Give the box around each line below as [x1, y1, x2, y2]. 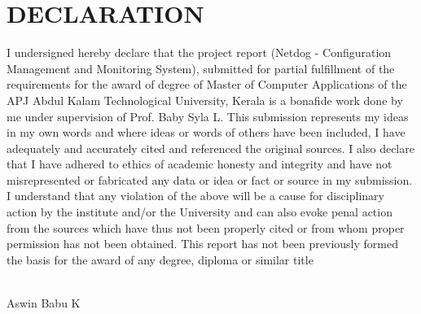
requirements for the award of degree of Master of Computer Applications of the [7, 76, 407, 93]
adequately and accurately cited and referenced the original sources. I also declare [7, 139, 414, 156]
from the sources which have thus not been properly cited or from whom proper [7, 219, 405, 236]
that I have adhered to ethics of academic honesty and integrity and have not [7, 155, 392, 172]
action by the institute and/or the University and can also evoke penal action [7, 203, 392, 220]
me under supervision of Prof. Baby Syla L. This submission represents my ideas [7, 107, 409, 124]
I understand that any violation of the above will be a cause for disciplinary [7, 187, 384, 204]
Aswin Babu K [7, 294, 81, 312]
